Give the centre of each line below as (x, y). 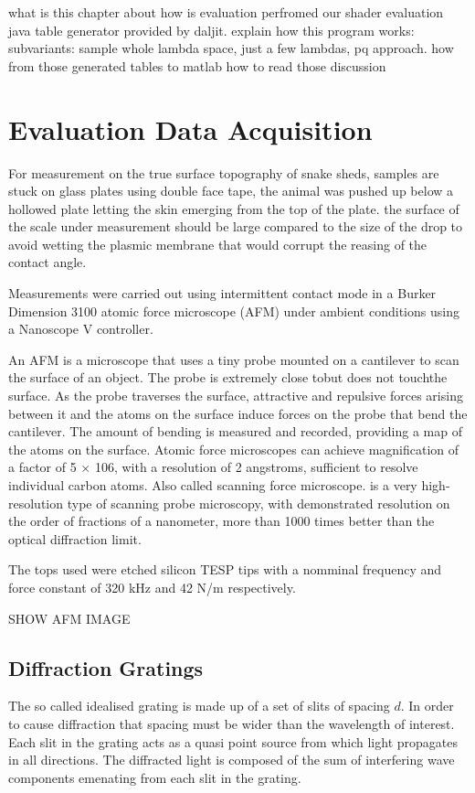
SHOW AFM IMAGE (69, 618)
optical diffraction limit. (75, 538)
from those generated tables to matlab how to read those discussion (197, 65)
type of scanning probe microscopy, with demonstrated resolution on (259, 503)
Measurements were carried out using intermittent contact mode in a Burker (222, 293)
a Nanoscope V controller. (81, 329)
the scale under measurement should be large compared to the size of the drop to (236, 226)
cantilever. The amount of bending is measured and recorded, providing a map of (235, 431)
